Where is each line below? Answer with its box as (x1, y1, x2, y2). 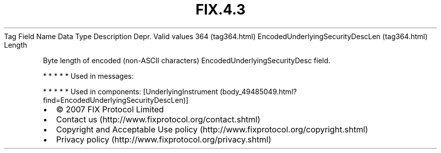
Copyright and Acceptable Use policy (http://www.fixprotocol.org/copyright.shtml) (56, 124, 369, 134)
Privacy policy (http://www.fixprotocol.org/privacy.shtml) (56, 134, 271, 144)
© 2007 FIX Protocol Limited (56, 104, 164, 114)
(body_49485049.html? (219, 87, 297, 96)
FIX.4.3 (195, 1, 246, 18)
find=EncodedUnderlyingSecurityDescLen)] (43, 95, 189, 104)
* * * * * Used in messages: (43, 71, 134, 80)
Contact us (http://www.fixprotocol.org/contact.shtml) (56, 114, 261, 124)
